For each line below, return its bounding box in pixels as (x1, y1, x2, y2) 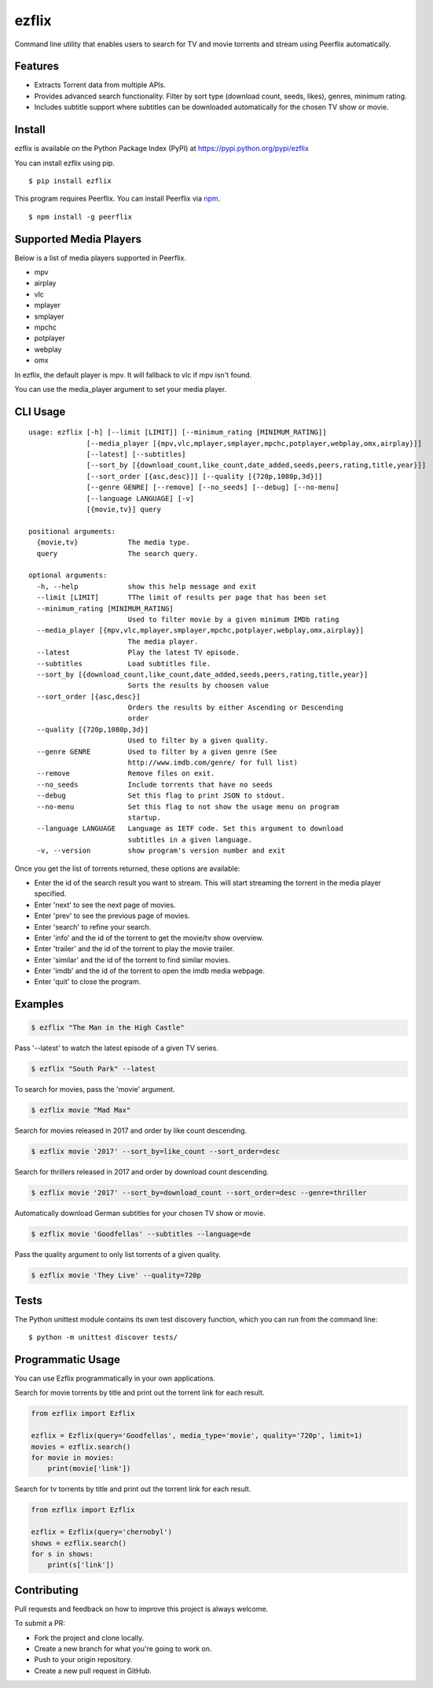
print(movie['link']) (47, 1464, 131, 1473)
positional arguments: (28, 527, 116, 536)
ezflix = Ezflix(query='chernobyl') (31, 1528, 173, 1537)
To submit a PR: (14, 1619, 66, 1628)
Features (14, 60, 59, 73)
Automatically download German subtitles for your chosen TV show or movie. (14, 1208, 266, 1218)
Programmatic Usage (14, 1353, 121, 1366)
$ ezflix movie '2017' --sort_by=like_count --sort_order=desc (31, 1147, 281, 1156)
